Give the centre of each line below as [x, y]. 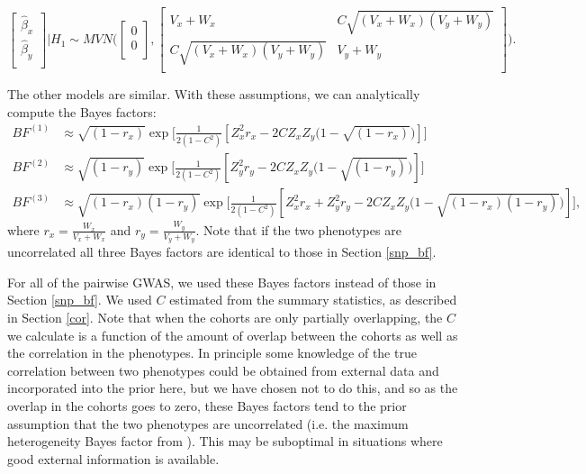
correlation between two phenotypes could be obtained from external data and [223, 370]
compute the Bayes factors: [82, 111]
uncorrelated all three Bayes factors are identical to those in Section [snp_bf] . [222, 252]
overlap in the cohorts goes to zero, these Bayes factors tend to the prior [207, 405]
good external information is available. [113, 458]
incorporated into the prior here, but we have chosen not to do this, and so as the [233, 388]
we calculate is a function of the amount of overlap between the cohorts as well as [233, 335]
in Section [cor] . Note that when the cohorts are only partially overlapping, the [225, 317]
